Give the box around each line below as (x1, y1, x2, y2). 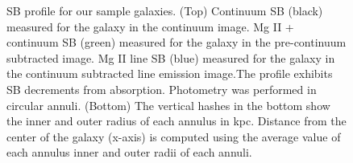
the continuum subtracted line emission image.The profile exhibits (6, 65, 333, 82)
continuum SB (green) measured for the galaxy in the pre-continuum (6, 34, 347, 51)
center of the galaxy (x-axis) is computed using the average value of (6, 128, 341, 145)
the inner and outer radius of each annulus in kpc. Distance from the (6, 112, 347, 129)
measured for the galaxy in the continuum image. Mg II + (6, 18, 294, 35)
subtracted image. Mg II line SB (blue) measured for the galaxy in (6, 49, 335, 66)
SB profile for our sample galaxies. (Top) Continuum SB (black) (6, 2, 323, 18)
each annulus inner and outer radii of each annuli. (6, 144, 252, 161)
